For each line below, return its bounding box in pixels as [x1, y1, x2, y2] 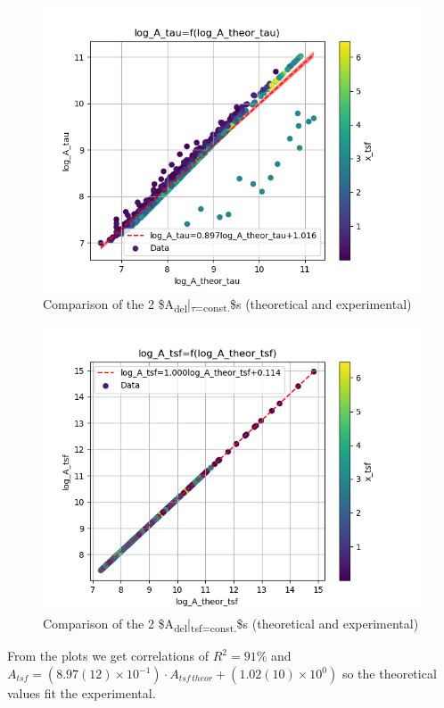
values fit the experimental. [7, 684, 156, 703]
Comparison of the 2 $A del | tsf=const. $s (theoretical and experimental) [43, 614, 419, 636]
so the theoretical [341, 664, 437, 683]
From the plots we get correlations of [7, 646, 210, 665]
